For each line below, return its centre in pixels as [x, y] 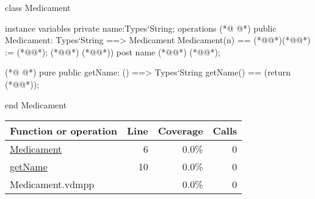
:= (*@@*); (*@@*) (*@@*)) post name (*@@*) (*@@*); [113, 51]
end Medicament [36, 104]
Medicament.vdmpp [52, 184]
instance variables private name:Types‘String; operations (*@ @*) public [141, 28]
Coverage [180, 131]
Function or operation [63, 131]
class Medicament [38, 7]
